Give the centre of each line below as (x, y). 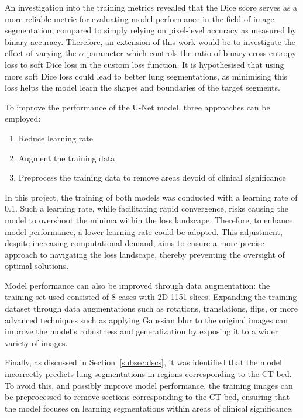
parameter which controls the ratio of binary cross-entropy (192, 53)
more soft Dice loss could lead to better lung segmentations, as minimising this (146, 76)
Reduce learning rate (56, 138)
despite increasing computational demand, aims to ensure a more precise (135, 243)
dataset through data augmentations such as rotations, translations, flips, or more (151, 308)
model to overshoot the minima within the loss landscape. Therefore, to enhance (149, 220)
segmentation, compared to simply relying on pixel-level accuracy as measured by (151, 30)
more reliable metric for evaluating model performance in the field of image (140, 18)
